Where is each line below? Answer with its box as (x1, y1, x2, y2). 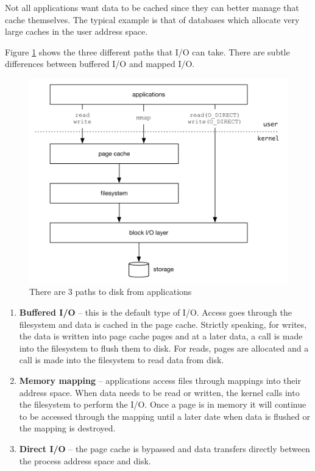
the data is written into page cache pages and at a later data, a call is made (19, 330, 303, 342)
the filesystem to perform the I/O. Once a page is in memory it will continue (19, 398, 306, 411)
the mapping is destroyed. (19, 422, 116, 434)
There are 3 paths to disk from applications (29, 285, 192, 298)
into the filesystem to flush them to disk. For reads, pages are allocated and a (19, 341, 309, 354)
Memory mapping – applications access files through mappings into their (19, 374, 301, 387)
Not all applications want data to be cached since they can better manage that (5, 1, 299, 13)
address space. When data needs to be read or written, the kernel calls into (19, 386, 300, 398)
